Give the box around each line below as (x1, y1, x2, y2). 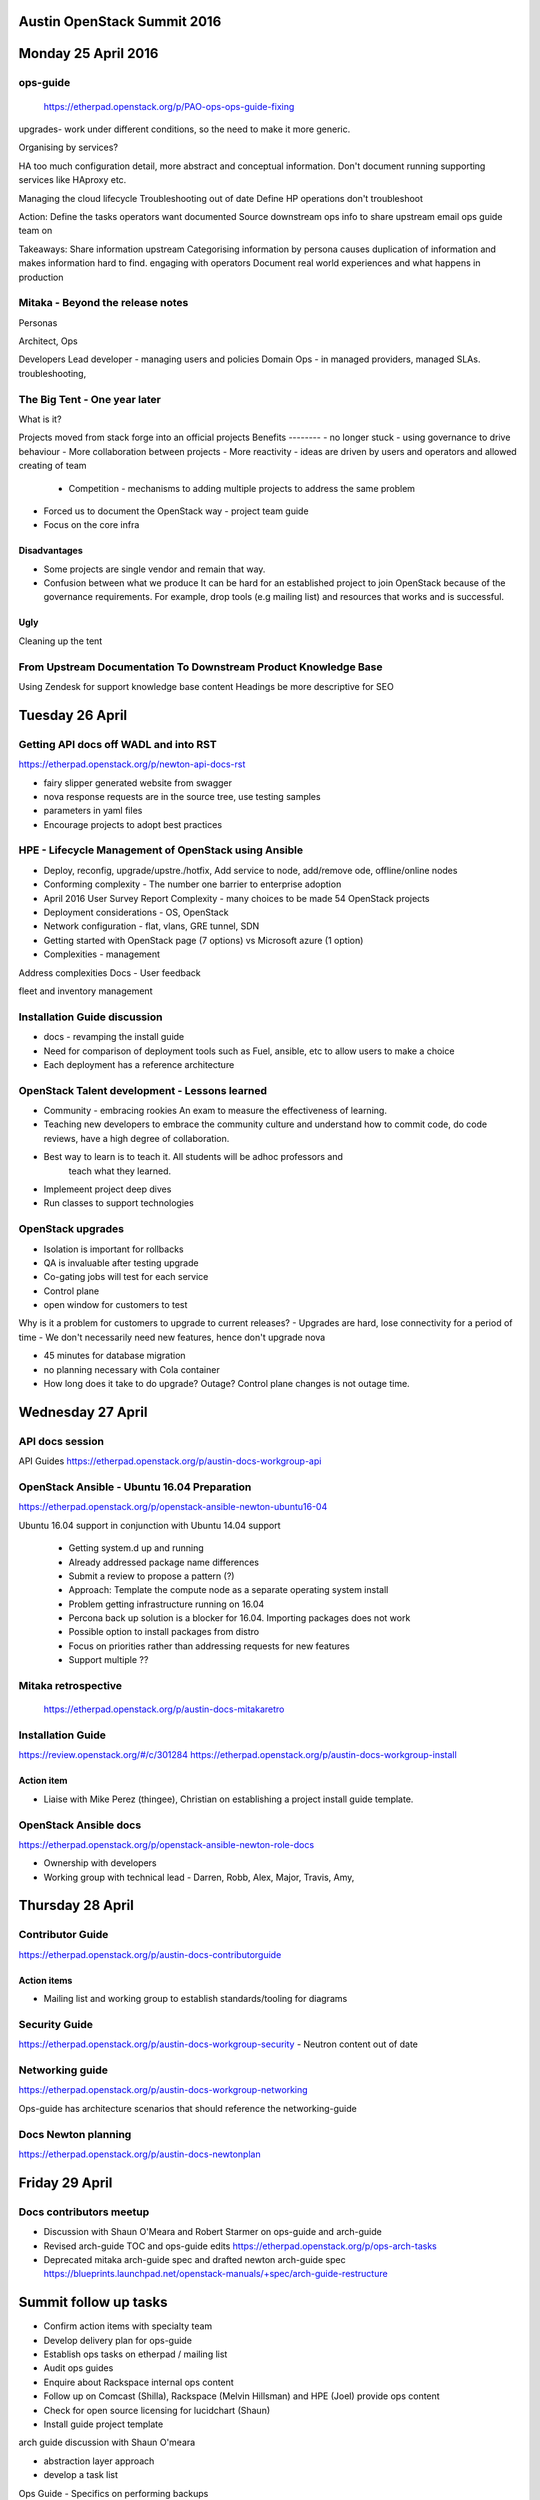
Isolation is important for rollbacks (43, 1243, 184, 1255)
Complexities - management (43, 948, 160, 960)
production (18, 271, 64, 283)
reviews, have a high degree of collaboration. (43, 1132, 230, 1144)
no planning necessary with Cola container (43, 1363, 220, 1375)
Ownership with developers (43, 1857, 157, 1869)
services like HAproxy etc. (18, 174, 127, 186)
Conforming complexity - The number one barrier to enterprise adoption (43, 878, 342, 890)
